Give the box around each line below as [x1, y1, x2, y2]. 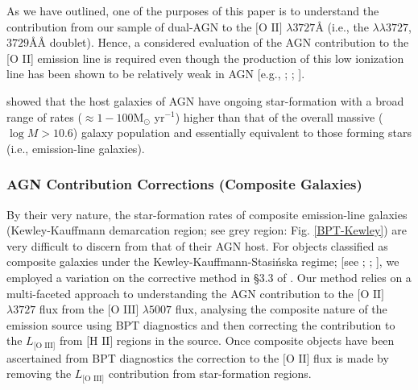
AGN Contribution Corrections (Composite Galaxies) [6, 174, 362, 194]
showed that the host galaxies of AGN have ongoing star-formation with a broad [6, 92, 404, 109]
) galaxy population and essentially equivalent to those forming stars [72, 124, 412, 141]
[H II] [86, 336, 114, 348]
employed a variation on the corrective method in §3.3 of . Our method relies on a [6, 268, 412, 285]
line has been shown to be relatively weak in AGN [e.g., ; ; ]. [6, 65, 305, 82]
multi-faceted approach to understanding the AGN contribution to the [6, 284, 354, 301]
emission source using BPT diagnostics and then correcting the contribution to [6, 316, 395, 333]
